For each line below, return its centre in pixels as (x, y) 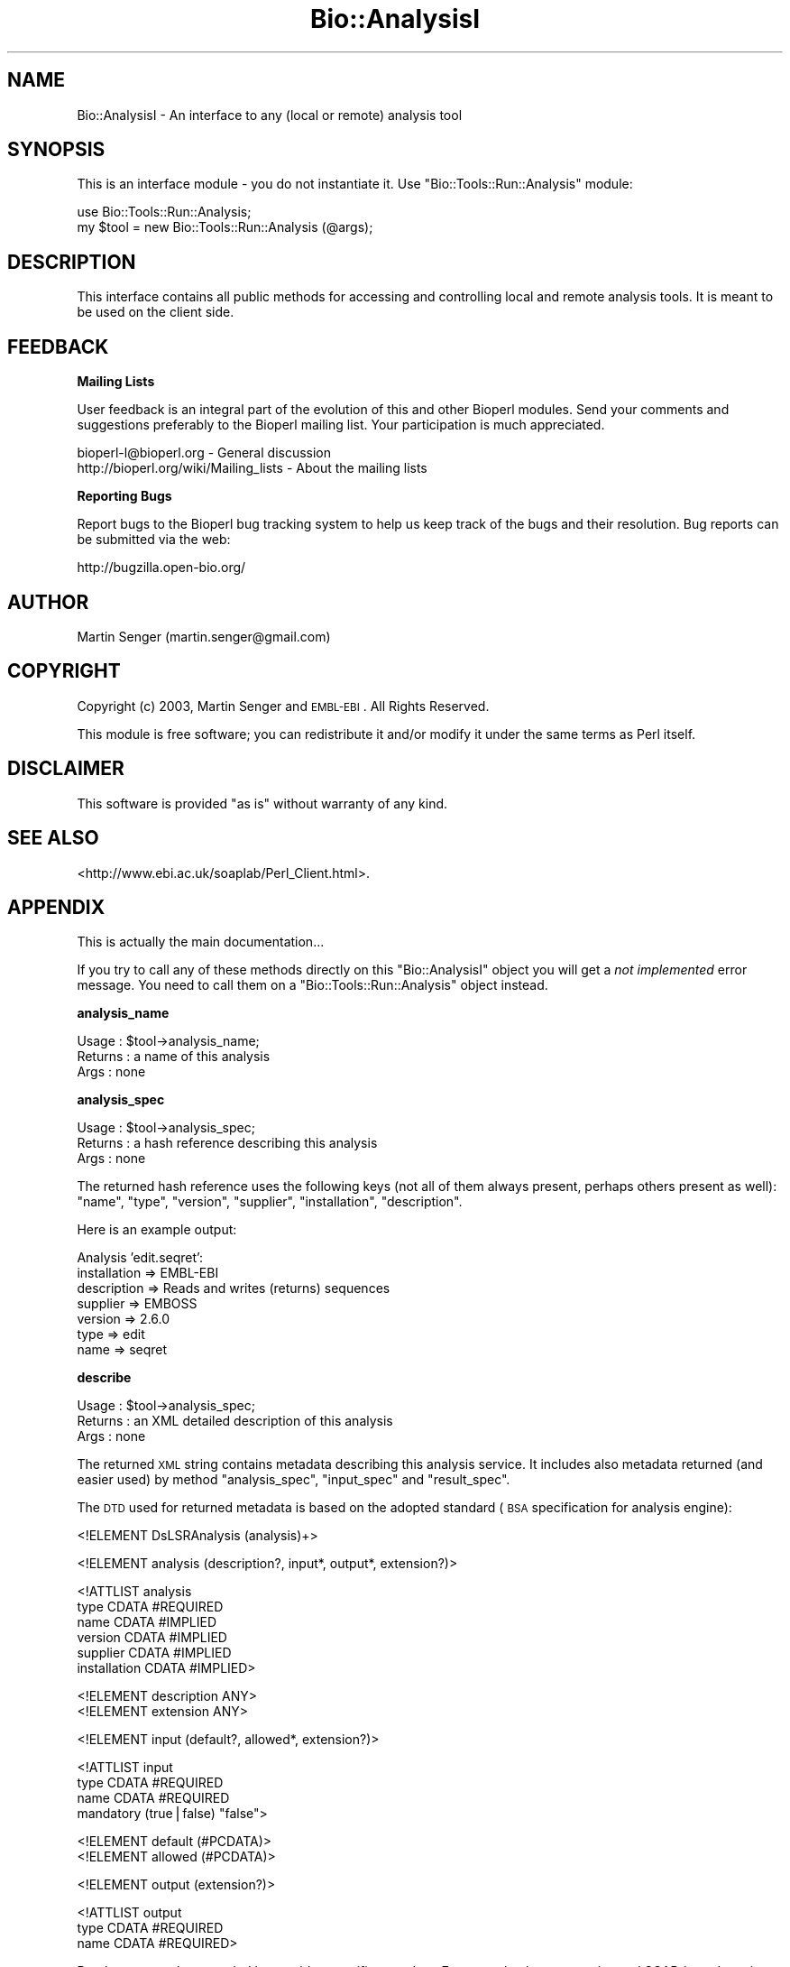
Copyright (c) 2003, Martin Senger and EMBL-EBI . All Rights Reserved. (283, 706)
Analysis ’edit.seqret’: (140, 1258)
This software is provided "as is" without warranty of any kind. (262, 803)
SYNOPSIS (56, 150)
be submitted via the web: (154, 540)
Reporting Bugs (124, 496)
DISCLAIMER (66, 769)
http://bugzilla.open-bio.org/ (161, 568)
